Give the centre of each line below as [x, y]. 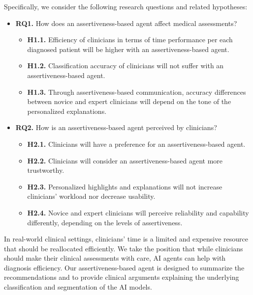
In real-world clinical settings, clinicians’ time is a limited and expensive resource [126, 239]
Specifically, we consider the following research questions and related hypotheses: [126, 6]
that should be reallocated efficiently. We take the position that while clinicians [124, 248]
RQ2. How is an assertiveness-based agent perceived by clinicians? [116, 127]
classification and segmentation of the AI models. [78, 287]
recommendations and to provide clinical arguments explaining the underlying [122, 277]
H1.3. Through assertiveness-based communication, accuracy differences [137, 92]
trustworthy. [46, 170]
